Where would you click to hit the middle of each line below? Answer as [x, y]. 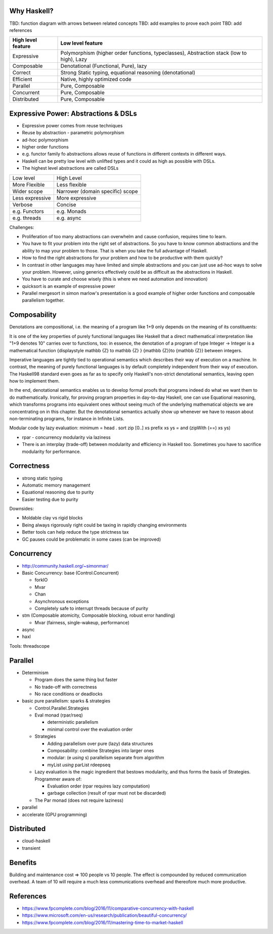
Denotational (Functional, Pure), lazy [104, 66]
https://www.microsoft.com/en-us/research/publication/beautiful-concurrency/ [104, 915]
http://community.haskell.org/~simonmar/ [65, 566]
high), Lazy [74, 59]
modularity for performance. [52, 452]
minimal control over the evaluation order [90, 729]
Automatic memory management [56, 485]
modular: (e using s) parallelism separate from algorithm [106, 758]
